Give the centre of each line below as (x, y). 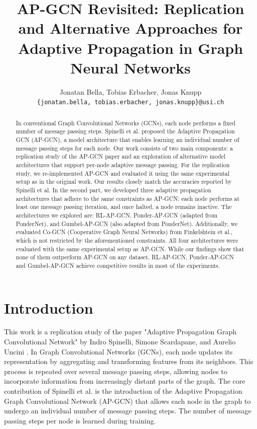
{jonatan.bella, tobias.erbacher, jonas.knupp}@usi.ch (131, 102)
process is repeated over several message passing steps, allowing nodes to (116, 371)
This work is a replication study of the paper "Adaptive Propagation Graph (120, 332)
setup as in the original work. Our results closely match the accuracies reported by (124, 182)
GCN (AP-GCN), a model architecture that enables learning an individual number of (127, 140)
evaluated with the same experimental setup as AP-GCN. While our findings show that (130, 248)
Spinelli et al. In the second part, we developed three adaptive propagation (113, 190)
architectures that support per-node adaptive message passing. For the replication (123, 165)
